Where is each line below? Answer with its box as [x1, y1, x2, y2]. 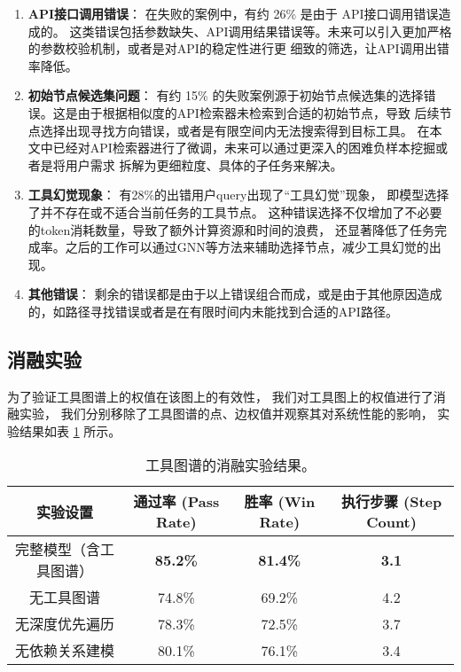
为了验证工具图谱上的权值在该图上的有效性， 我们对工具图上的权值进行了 [7, 387, 434, 405]
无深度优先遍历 [15, 613, 115, 635]
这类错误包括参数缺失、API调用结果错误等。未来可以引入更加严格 [69, 21, 452, 40]
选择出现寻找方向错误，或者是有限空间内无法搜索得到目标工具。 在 [40, 121, 430, 139]
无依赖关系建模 [15, 640, 115, 661]
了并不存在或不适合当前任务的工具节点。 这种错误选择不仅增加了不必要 [27, 202, 442, 221]
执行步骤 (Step [340, 491, 442, 512]
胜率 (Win [244, 491, 316, 512]
